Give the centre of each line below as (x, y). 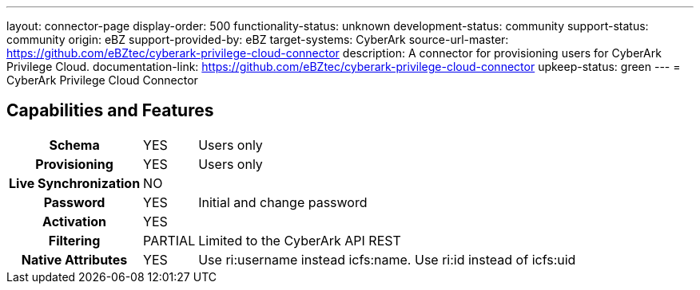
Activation (74, 221)
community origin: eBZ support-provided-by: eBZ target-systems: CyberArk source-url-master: (258, 39)
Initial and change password (283, 202)
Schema (74, 145)
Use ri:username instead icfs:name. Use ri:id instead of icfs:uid (387, 259)
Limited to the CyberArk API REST (300, 240)
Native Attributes (74, 259)
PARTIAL (169, 240)
